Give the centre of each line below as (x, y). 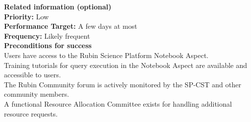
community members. (37, 94)
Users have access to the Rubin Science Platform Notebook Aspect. (106, 55)
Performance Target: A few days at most (71, 26)
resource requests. (31, 113)
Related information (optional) (58, 6)
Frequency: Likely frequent (47, 35)
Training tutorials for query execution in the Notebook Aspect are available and (125, 65)
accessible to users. (32, 75)
